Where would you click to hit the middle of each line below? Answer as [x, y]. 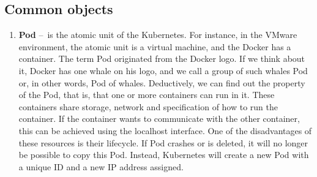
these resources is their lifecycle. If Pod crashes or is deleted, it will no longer [163, 142]
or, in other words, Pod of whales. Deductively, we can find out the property [162, 82]
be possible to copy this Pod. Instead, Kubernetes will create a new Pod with [164, 155]
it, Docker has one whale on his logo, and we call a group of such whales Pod [163, 70]
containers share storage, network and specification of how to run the [148, 106]
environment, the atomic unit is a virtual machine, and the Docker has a [155, 46]
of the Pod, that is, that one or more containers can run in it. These [147, 95]
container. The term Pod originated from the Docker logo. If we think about [162, 58]
